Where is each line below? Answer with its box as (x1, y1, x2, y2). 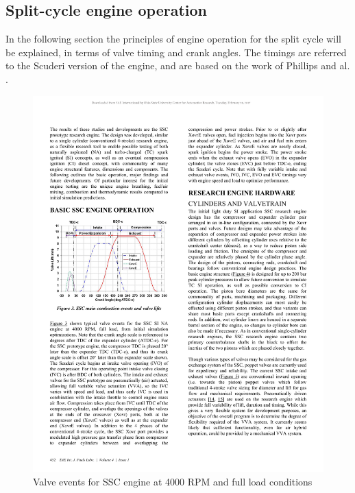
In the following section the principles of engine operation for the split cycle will (5, 32, 341, 46)
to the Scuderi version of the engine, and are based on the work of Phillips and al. (5, 58, 350, 73)
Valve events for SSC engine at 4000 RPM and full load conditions (33, 474, 313, 489)
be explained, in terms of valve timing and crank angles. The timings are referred (5, 45, 347, 59)
